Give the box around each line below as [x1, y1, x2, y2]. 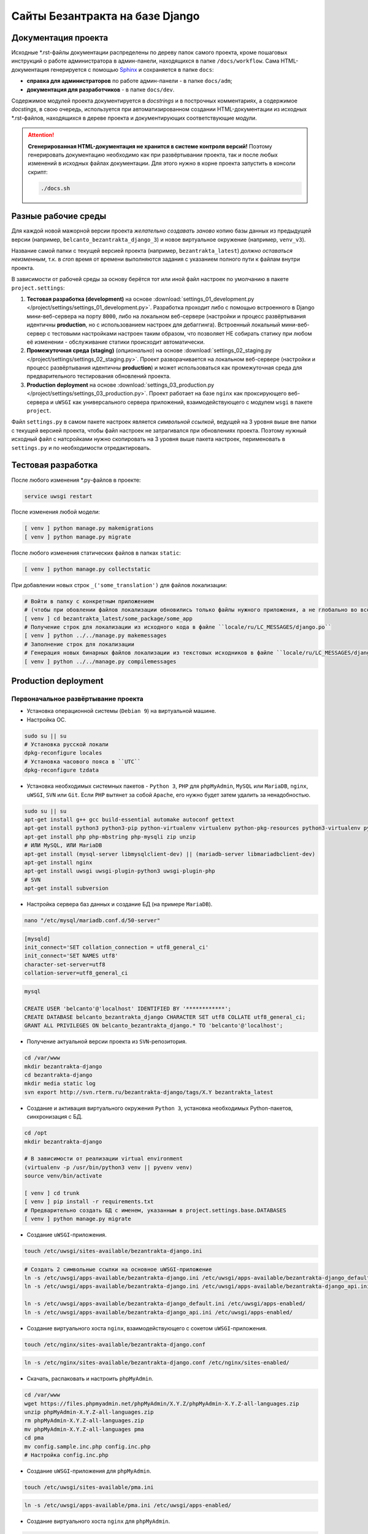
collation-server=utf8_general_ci [24, 969, 128, 977]
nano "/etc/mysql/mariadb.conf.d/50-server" [24, 917, 161, 924]
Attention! [28, 131, 55, 139]
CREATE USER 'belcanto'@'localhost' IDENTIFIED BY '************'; [24, 1005, 232, 1012]
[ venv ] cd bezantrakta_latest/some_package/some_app [24, 615, 193, 622]
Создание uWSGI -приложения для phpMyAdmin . [26, 1467, 151, 1474]
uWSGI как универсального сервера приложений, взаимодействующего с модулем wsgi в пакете [55, 398, 313, 406]
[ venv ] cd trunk [24, 1189, 80, 1197]
